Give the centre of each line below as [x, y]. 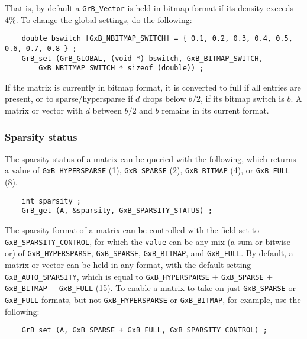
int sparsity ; [51, 201]
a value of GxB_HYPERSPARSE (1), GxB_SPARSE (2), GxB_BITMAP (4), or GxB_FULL [148, 170]
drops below [164, 99]
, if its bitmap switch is [242, 99]
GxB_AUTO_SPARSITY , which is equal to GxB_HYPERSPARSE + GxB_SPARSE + [139, 276]
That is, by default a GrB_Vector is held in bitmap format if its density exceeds [149, 8]
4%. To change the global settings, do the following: [98, 19]
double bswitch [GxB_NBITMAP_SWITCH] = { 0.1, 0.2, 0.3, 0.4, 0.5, [157, 39]
